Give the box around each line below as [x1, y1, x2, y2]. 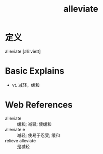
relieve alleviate [5, 138, 36, 143]
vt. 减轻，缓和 [12, 82, 40, 88]
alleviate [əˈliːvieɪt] [5, 48, 41, 54]
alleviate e [5, 126, 26, 132]
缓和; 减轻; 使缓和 [17, 121, 52, 127]
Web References [5, 99, 73, 110]
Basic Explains [5, 65, 64, 77]
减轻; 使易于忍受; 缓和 [17, 132, 60, 138]
